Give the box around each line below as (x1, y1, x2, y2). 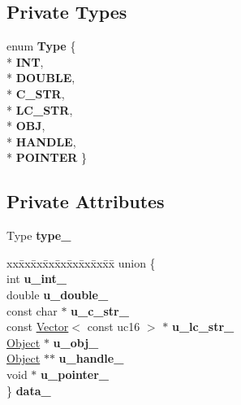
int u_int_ (6, 270, 67, 287)
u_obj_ (53, 333, 99, 351)
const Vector (6, 318, 69, 335)
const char (6, 302, 58, 319)
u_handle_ (58, 350, 124, 367)
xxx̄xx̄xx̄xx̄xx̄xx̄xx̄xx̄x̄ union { (6, 254, 156, 271)
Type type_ (6, 227, 71, 244)
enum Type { (6, 37, 76, 54)
